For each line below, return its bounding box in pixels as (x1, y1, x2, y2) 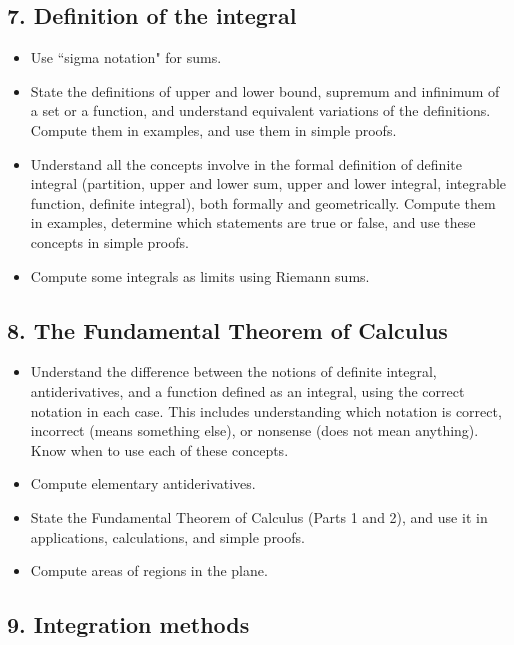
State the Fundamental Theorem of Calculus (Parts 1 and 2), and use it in (30, 506, 488, 527)
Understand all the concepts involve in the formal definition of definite (30, 153, 462, 174)
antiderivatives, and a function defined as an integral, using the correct (30, 380, 465, 401)
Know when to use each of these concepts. (30, 439, 289, 460)
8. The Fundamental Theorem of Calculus (7, 314, 448, 345)
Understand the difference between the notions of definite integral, (30, 361, 437, 382)
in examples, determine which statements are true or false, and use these (30, 212, 476, 233)
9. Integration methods (7, 609, 250, 640)
